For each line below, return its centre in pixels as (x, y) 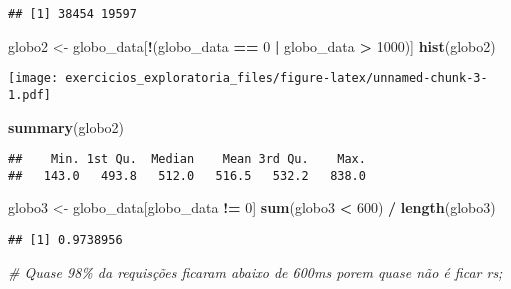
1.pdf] (29, 94)
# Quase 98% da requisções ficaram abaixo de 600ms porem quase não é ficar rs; (255, 271)
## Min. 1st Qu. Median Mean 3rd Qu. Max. (187, 159)
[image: (33, 78)
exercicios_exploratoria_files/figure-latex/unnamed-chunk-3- (276, 78)
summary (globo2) (66, 126)
